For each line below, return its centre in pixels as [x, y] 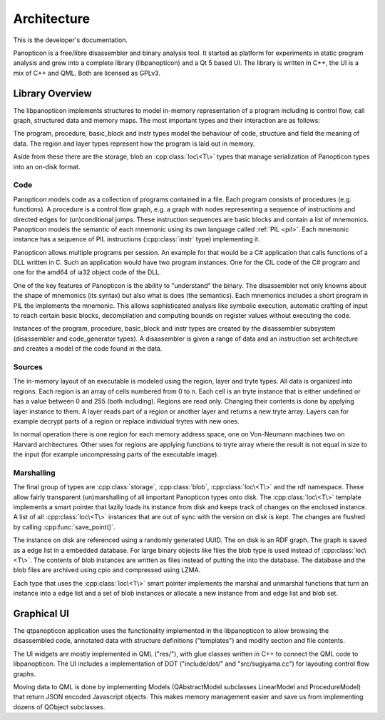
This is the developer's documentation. [71, 40]
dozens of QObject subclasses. [59, 706]
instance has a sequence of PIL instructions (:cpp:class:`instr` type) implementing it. [137, 239]
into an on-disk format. [47, 166]
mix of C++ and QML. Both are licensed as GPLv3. [87, 73]
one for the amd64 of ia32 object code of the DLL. [87, 272]
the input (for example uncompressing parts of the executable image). [116, 454]
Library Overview [52, 93]
